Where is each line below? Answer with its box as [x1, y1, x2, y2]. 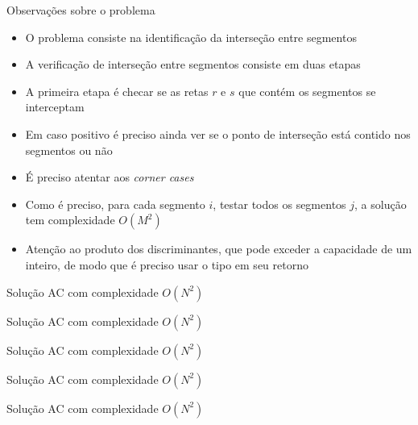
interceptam [25, 98, 85, 115]
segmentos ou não [25, 141, 113, 158]
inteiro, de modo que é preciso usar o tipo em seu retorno [25, 256, 308, 273]
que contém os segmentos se [238, 82, 376, 99]
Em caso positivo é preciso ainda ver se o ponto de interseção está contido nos [25, 125, 411, 142]
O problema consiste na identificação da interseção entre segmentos [25, 28, 357, 45]
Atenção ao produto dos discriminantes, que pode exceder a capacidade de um [25, 240, 412, 257]
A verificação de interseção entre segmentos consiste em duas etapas [25, 56, 361, 73]
